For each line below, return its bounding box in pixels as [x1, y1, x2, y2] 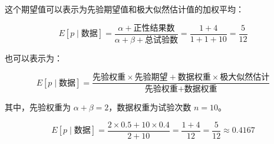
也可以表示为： [5, 51, 62, 64]
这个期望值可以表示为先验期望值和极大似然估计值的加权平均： [5, 3, 244, 15]
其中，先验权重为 [5, 101, 71, 113]
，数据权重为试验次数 [108, 101, 192, 113]
